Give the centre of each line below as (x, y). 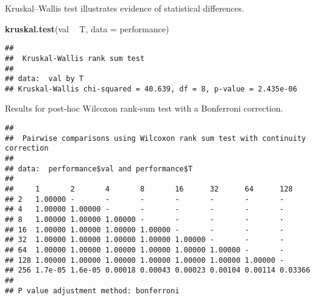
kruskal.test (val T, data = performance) (87, 28)
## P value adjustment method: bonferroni (92, 291)
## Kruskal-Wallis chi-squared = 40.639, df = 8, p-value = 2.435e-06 (151, 89)
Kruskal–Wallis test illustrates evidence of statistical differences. (125, 8)
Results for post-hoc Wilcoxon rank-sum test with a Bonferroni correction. (144, 108)
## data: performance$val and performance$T (99, 169)
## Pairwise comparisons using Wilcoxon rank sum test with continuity (155, 138)
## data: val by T (44, 79)
